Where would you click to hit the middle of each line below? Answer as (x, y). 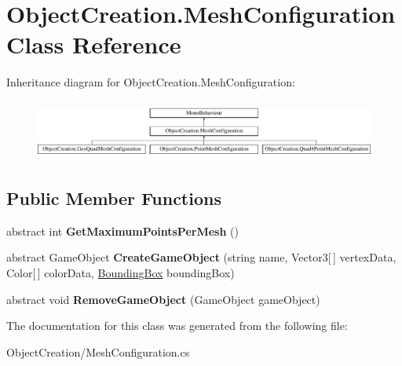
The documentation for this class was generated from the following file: (177, 326)
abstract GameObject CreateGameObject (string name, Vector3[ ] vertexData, (201, 257)
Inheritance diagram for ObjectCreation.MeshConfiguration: (151, 82)
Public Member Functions (114, 198)
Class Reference (94, 44)
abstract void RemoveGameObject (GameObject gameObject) (163, 299)
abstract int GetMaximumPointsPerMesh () (122, 231)
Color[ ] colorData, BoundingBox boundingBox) (121, 272)
